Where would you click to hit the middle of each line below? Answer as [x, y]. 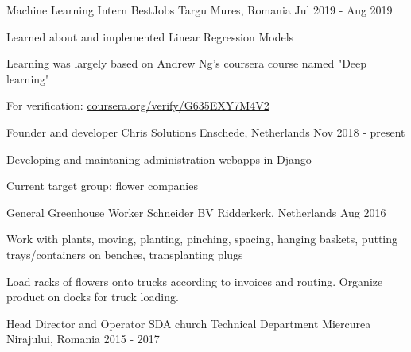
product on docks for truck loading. [93, 297]
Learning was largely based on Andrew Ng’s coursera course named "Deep [187, 63]
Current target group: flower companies [102, 186]
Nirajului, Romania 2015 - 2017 [83, 339]
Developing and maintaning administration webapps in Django [159, 159]
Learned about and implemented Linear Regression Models [150, 36]
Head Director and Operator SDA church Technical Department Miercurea [189, 323]
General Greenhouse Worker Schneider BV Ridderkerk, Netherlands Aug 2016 [196, 212]
